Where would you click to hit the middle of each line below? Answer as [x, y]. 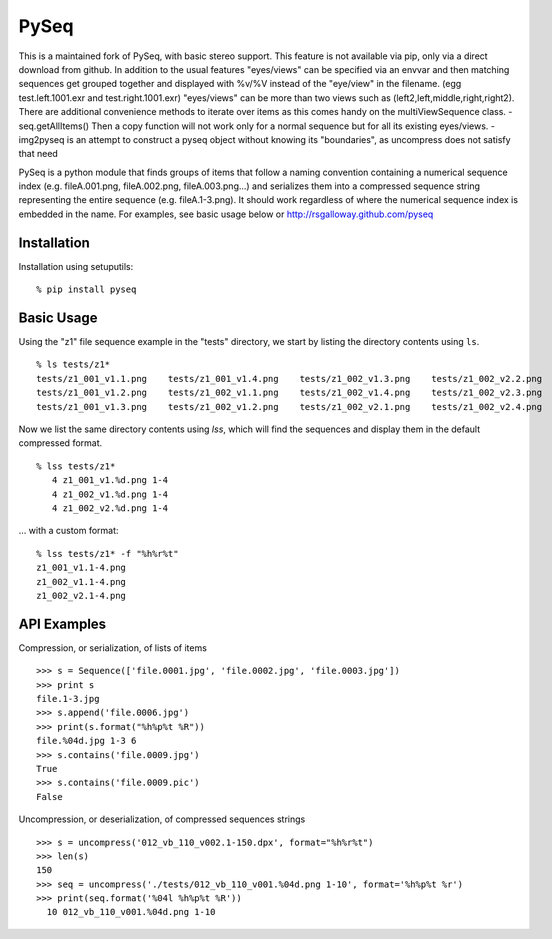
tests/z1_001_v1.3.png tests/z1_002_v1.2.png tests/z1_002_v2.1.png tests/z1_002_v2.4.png [289, 406]
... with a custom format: [68, 531]
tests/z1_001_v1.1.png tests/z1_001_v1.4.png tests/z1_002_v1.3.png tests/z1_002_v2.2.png [289, 378]
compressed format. [60, 443]
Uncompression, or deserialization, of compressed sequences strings [162, 819]
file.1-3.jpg [68, 698]
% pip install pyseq [86, 289]
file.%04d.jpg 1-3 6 [86, 741]
